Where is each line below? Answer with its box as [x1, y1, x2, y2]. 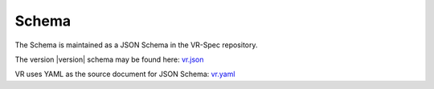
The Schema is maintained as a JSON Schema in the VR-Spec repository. [14, 40, 258, 50]
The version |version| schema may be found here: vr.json [14, 55, 204, 64]
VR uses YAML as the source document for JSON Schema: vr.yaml [14, 69, 235, 79]
